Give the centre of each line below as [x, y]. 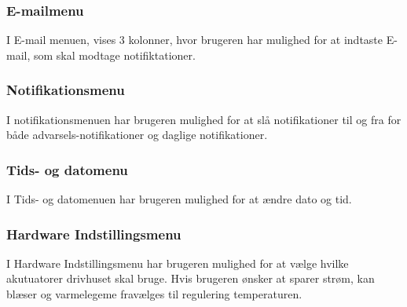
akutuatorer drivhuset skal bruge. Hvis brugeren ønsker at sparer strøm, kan [191, 278]
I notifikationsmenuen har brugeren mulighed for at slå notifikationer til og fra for [204, 119]
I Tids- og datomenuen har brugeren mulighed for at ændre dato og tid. [179, 199]
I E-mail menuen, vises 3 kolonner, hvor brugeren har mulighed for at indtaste [195, 40]
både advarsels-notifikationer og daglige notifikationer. [137, 135]
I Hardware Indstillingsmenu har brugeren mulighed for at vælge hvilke [178, 263]
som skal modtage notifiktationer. [114, 55]
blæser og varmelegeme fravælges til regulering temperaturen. [154, 294]
